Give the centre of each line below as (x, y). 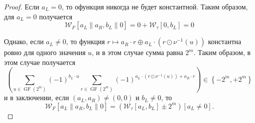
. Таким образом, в (222, 52)
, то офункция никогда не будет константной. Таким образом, (155, 6)
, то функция (85, 41)
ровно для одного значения (45, 52)
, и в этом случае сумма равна (137, 52)
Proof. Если (22, 6)
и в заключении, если (37, 97)
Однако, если (24, 41)
